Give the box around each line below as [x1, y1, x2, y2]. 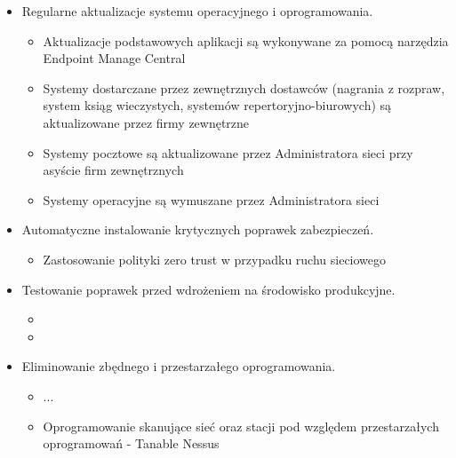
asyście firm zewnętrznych [43, 161, 184, 179]
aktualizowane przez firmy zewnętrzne [43, 113, 250, 131]
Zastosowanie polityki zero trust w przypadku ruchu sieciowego [43, 249, 387, 268]
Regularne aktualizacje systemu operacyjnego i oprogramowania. [21, 2, 373, 20]
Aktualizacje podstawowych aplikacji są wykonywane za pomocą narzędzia [43, 31, 449, 50]
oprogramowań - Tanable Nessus [43, 434, 220, 453]
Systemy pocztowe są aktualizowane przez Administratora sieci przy [43, 143, 413, 162]
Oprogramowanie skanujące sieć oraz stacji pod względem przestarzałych [43, 416, 439, 435]
